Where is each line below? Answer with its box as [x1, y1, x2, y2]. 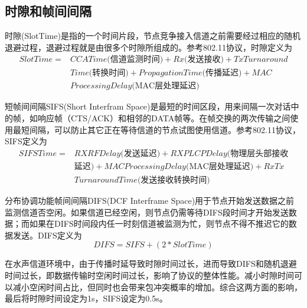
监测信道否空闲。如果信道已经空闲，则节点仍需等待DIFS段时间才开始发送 [5, 206, 289, 218]
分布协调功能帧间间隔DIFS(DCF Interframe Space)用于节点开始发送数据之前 [5, 194, 295, 206]
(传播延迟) [202, 69, 242, 78]
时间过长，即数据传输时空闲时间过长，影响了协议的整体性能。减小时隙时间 [5, 269, 294, 281]
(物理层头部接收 [227, 149, 289, 158]
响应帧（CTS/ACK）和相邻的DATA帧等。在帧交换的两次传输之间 [37, 112, 290, 124]
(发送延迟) [120, 149, 161, 158]
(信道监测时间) [107, 55, 164, 64]
